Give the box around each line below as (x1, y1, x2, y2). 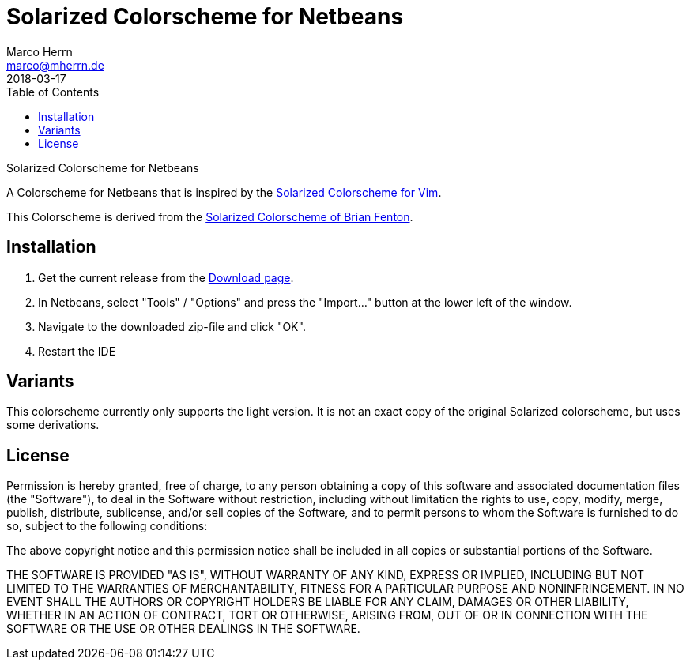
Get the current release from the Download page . (38, 270, 294, 284)
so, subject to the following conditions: (6, 519, 208, 533)
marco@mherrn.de (6, 58, 104, 72)
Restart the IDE (38, 344, 116, 358)
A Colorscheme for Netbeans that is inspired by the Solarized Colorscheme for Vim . (6, 185, 442, 199)
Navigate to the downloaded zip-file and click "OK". (38, 319, 306, 333)
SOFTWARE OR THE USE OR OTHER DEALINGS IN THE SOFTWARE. (6, 622, 360, 636)
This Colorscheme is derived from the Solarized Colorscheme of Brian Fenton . (6, 209, 413, 224)
